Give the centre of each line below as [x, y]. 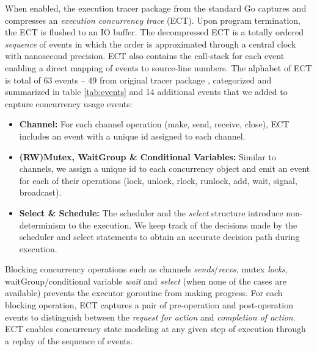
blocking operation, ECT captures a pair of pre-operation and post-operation [149, 305]
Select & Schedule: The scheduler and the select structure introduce [151, 212]
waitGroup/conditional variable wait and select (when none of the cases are [146, 281]
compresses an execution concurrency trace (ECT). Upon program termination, [153, 20]
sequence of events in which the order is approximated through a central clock [151, 44]
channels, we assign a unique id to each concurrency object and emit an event [165, 168]
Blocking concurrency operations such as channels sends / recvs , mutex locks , [146, 269]
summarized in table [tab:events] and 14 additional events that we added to [146, 92]
